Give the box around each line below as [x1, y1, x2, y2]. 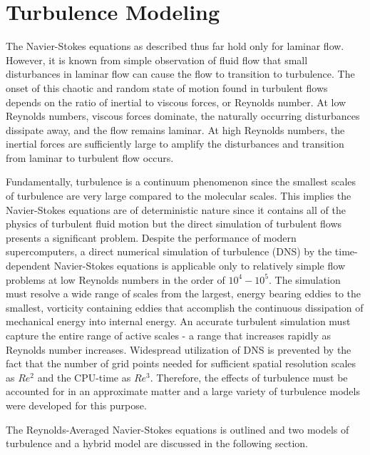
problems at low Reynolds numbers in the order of [6, 272, 225, 287]
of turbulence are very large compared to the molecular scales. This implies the [6, 188, 351, 203]
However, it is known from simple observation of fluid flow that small [6, 52, 308, 67]
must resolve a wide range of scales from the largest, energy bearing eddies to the [6, 286, 361, 301]
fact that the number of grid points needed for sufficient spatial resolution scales [6, 356, 356, 371]
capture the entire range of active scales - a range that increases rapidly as [6, 328, 331, 342]
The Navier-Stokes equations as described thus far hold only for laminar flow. [6, 39, 344, 53]
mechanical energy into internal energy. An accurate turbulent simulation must [6, 314, 351, 329]
